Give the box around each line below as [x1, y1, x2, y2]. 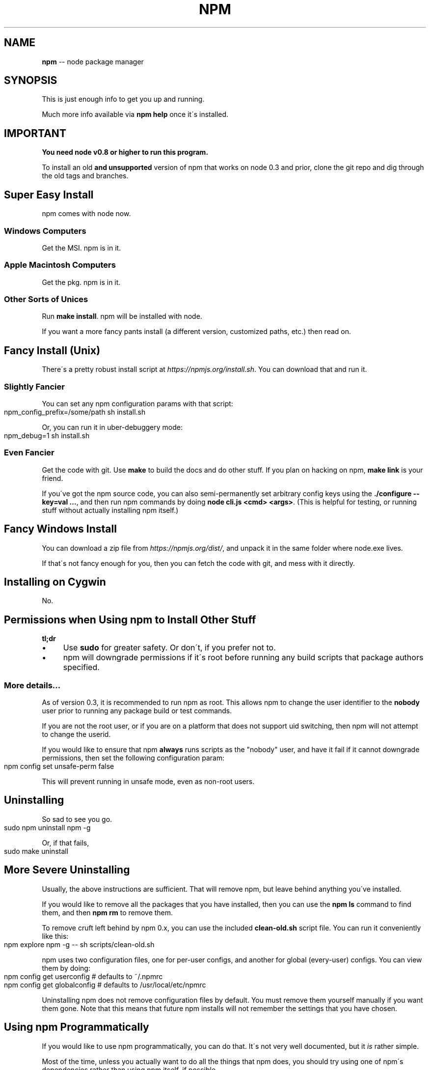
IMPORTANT [4, 127, 66, 140]
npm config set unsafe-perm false [4, 762, 114, 770]
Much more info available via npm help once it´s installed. [42, 110, 229, 119]
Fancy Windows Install [4, 523, 117, 535]
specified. [63, 662, 100, 673]
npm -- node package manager [42, 57, 144, 66]
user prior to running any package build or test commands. [42, 706, 232, 715]
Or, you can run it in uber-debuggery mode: [42, 422, 183, 431]
